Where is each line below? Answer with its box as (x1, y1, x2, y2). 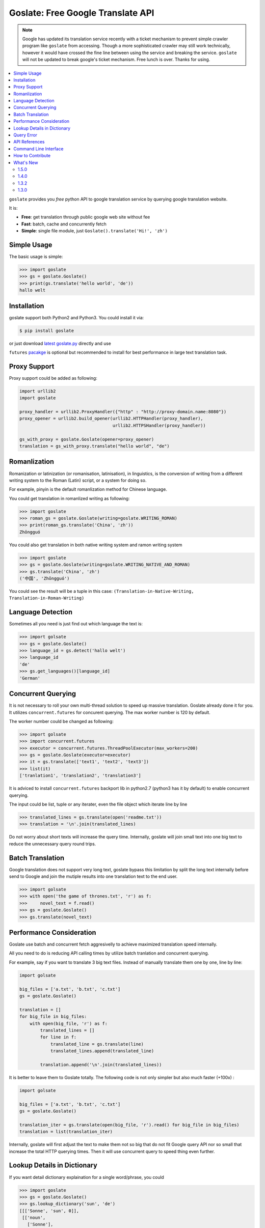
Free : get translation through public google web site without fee (21, 214, 150, 220)
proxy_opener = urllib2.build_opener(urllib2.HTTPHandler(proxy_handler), (19, 416, 204, 421)
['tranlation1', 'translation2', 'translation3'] (19, 773, 141, 779)
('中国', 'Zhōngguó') (19, 576, 70, 581)
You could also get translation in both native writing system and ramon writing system (9, 542, 183, 548)
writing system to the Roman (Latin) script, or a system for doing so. (9, 477, 147, 483)
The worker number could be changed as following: (9, 718, 114, 724)
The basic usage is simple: (9, 253, 63, 259)
